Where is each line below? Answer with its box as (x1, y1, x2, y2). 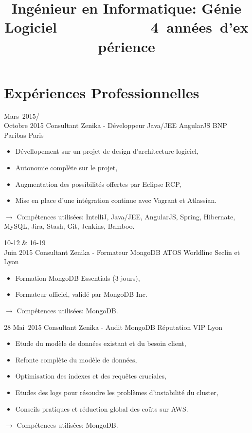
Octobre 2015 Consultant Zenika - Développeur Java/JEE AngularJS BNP (4, 120, 227, 130)
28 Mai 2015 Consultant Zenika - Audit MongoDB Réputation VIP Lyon (4, 322, 223, 332)
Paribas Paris (4, 129, 44, 140)
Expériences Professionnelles (4, 82, 199, 102)
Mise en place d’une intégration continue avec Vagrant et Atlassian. (15, 195, 217, 205)
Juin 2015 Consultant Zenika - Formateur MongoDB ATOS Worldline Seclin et (4, 247, 240, 257)
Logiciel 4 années (4, 17, 212, 37)
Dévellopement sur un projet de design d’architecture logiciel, (15, 146, 198, 156)
